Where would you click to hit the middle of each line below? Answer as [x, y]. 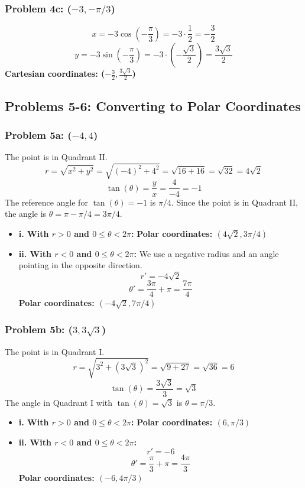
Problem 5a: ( [38, 135]
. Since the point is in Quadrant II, [234, 202]
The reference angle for [46, 202]
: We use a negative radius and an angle [206, 253]
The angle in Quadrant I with [59, 402]
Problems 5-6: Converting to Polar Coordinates [153, 105]
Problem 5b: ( [39, 329]
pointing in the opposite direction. [80, 265]
